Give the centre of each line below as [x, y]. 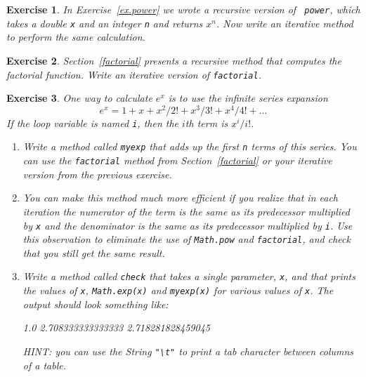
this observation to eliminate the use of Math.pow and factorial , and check [187, 239]
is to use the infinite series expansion [248, 98]
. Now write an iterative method [285, 23]
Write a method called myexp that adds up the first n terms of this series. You [190, 146]
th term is [207, 123]
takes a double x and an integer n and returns [105, 23]
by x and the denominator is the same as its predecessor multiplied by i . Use [188, 225]
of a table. [44, 365]
